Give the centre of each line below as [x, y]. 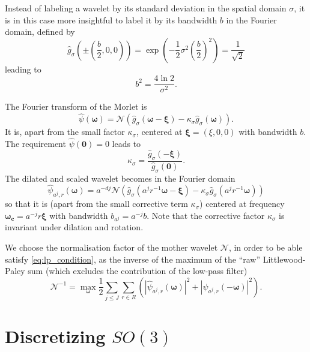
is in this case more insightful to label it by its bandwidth [111, 19]
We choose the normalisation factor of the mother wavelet [111, 247]
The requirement [35, 144]
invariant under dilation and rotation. [74, 227]
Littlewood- [284, 259]
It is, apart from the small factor [65, 132]
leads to [126, 144]
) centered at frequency [242, 204]
